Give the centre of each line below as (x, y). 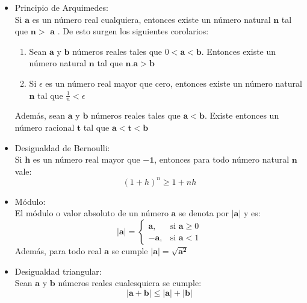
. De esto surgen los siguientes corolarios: (133, 31)
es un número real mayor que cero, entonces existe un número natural (174, 83)
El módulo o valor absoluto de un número (91, 213)
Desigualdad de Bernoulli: (62, 147)
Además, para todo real (58, 251)
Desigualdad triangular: (58, 271)
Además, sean (40, 115)
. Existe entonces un (242, 115)
